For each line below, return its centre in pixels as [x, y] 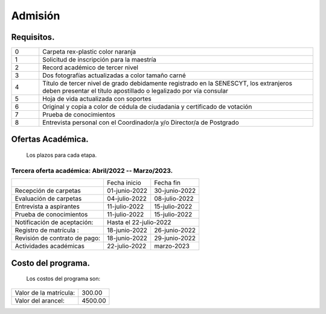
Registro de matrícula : [47, 230]
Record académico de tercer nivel [91, 68]
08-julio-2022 [174, 199]
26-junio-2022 [175, 230]
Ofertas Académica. [50, 140]
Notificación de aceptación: [54, 222]
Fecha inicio [124, 183]
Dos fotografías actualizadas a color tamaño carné [114, 75]
